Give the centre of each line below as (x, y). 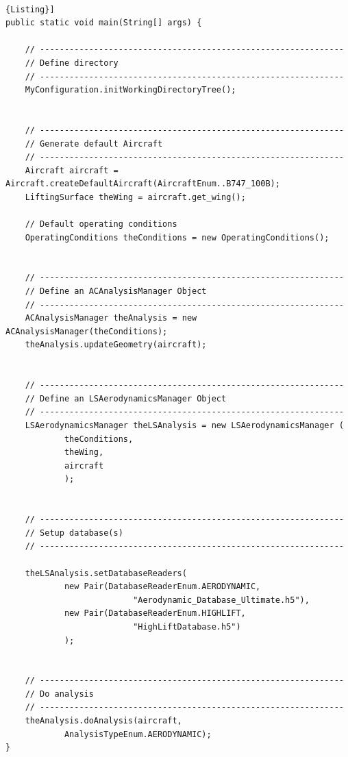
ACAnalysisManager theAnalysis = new (111, 318)
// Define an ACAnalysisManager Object (116, 291)
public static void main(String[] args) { (104, 23)
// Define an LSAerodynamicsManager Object (126, 398)
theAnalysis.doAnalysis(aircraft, (103, 721)
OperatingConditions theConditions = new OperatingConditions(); (177, 237)
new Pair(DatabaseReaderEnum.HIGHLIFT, (155, 613)
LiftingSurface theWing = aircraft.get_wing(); (135, 197)
